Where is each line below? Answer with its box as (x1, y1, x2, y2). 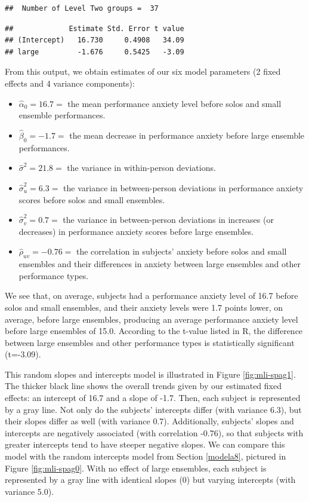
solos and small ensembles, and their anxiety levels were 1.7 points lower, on (5, 301, 283, 313)
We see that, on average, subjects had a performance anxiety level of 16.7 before (5, 289, 298, 302)
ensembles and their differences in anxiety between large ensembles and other (18, 258, 301, 270)
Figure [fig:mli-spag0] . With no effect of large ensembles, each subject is (5, 461, 267, 474)
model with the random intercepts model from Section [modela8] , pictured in (5, 450, 286, 463)
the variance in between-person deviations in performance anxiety (63, 181, 304, 194)
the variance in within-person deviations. (67, 161, 216, 174)
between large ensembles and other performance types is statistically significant (5, 336, 295, 348)
